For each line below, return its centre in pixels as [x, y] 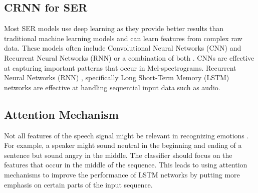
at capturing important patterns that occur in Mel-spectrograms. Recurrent [120, 67]
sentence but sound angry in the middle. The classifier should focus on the [118, 155]
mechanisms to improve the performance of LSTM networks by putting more [122, 174]
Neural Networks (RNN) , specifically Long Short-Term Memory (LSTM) [117, 77]
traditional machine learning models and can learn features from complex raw [123, 38]
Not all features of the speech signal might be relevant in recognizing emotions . [126, 135]
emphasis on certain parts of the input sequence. [78, 184]
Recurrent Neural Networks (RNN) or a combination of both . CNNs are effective [129, 57]
